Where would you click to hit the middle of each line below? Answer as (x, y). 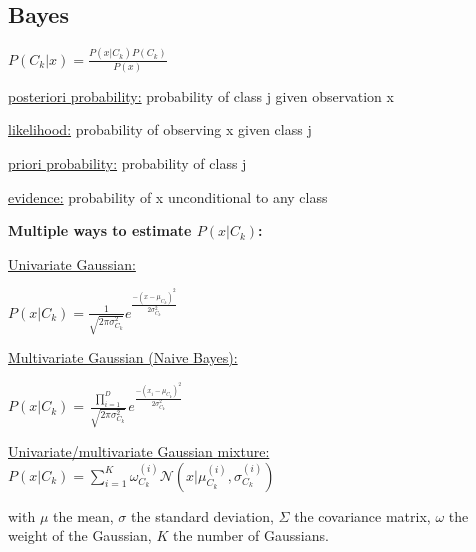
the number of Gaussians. (250, 535)
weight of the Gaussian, (80, 535)
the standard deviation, (202, 515)
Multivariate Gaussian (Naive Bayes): (123, 357)
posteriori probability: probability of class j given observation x (201, 95)
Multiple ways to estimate (100, 230)
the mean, (83, 515)
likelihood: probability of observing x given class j (160, 129)
